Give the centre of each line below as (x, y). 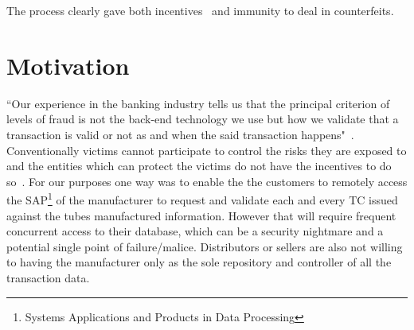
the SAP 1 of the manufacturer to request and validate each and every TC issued (202, 198)
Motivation (68, 65)
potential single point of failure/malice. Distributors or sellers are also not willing (205, 246)
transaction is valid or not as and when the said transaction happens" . (180, 134)
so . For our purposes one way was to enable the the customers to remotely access (207, 181)
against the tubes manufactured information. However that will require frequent (201, 215)
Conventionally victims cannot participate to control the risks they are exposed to (207, 150)
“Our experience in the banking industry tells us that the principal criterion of (198, 103)
